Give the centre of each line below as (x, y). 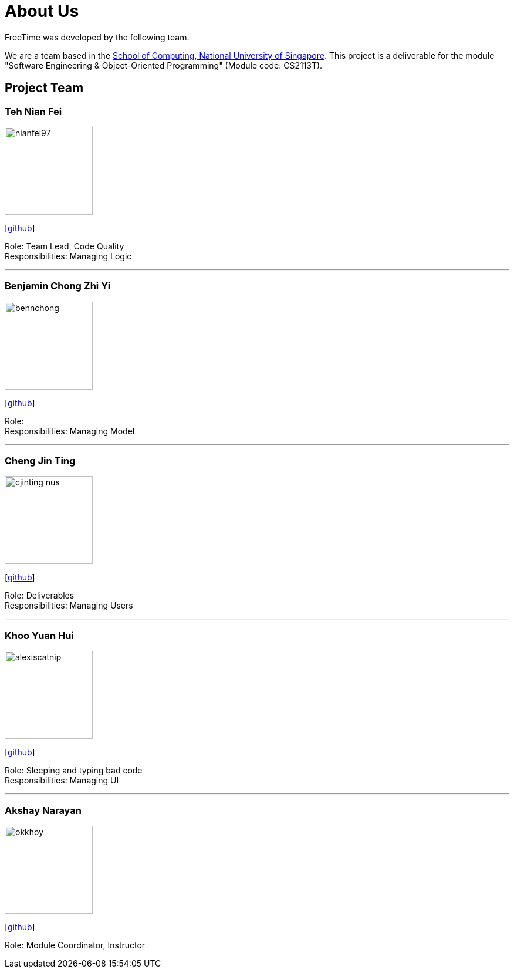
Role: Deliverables (40, 596)
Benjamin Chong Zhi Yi (58, 286)
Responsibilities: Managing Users (69, 606)
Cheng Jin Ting (40, 461)
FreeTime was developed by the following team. (97, 37)
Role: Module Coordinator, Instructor (75, 945)
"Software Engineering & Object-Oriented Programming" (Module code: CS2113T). (164, 65)
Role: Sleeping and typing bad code (74, 771)
